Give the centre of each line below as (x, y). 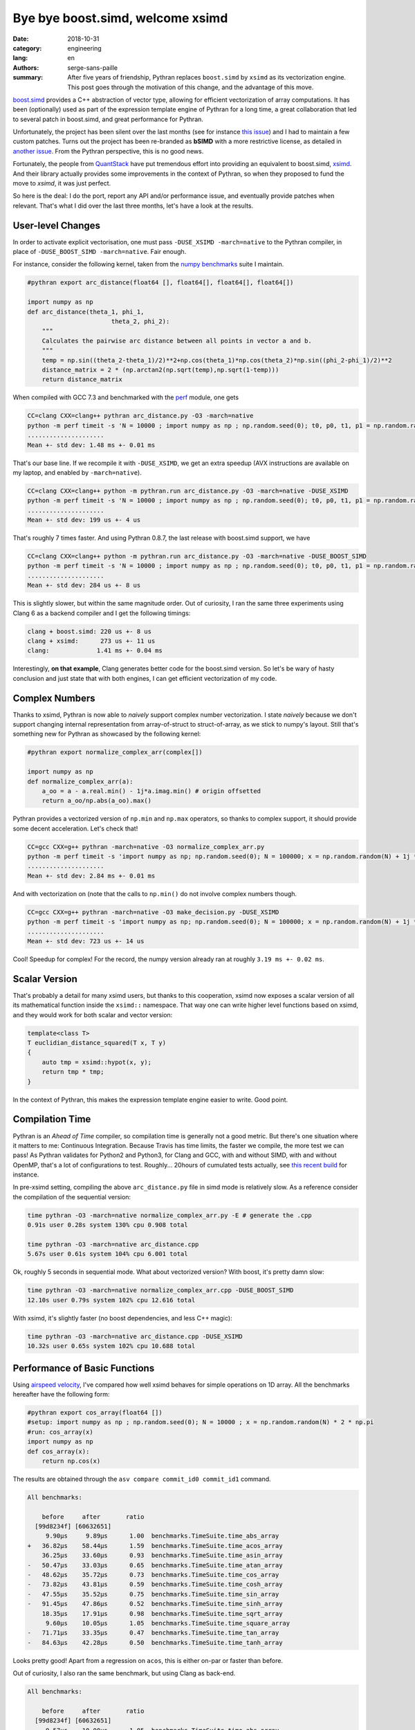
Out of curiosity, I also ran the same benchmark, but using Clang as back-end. (124, 1673)
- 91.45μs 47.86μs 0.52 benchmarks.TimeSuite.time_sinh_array (155, 1604)
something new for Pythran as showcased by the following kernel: (107, 734)
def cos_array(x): (58, 1451)
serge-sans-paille (93, 67)
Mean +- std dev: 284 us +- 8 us (84, 585)
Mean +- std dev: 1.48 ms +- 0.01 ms (91, 445)
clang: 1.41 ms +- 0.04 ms (95, 651)
